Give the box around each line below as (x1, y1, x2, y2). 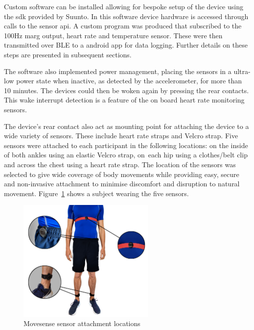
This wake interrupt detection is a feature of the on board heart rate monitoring (4, 95, 245, 105)
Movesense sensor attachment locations (23, 318, 140, 329)
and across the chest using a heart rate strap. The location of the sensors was (4, 159, 236, 169)
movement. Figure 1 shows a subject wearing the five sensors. (4, 188, 189, 198)
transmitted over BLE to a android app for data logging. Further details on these (4, 40, 248, 50)
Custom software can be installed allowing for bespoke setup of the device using (4, 1, 243, 11)
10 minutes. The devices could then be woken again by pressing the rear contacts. (4, 85, 249, 95)
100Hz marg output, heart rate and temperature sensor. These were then (4, 30, 223, 40)
